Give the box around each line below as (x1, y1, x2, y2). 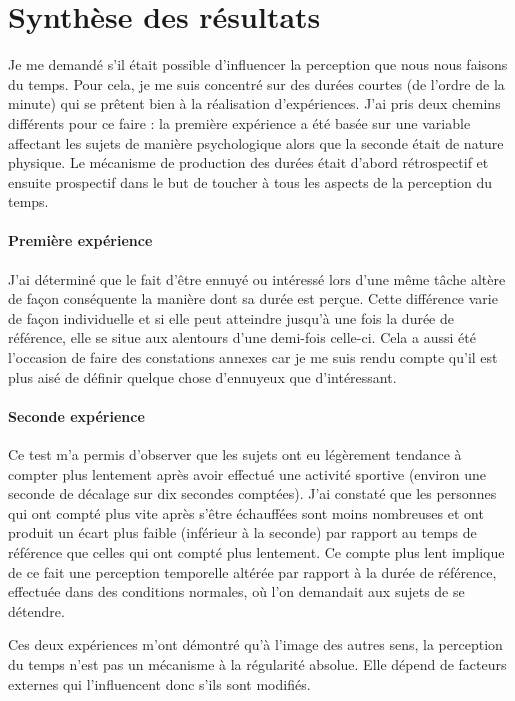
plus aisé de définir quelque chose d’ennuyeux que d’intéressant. (8, 366, 397, 387)
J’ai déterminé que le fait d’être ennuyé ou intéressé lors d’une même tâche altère (8, 268, 506, 289)
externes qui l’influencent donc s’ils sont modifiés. (8, 673, 311, 694)
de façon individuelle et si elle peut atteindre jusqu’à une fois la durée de (8, 307, 454, 328)
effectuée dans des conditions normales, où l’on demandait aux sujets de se (8, 581, 465, 602)
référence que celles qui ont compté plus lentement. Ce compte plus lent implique (8, 542, 505, 562)
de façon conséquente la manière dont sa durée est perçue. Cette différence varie (8, 288, 498, 309)
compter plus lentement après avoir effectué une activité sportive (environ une (8, 463, 486, 484)
